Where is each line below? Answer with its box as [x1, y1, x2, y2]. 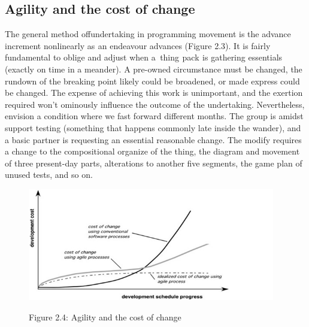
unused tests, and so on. [5, 168, 93, 181]
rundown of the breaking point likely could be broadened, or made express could [5, 74, 300, 87]
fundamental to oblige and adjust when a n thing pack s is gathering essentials [5, 51, 283, 63]
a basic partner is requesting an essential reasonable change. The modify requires [5, 133, 302, 146]
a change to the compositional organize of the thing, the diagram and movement [5, 145, 300, 158]
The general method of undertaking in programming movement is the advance [5, 28, 291, 40]
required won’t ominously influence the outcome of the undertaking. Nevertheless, [5, 98, 305, 110]
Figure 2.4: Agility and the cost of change [29, 310, 181, 323]
